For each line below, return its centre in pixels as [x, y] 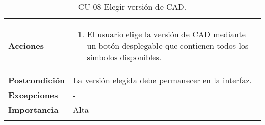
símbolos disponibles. [124, 57]
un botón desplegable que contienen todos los [168, 45]
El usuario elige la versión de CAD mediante [166, 34]
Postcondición [37, 80]
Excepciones [33, 95]
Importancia [33, 110]
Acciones [26, 45]
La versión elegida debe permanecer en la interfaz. [163, 80]
